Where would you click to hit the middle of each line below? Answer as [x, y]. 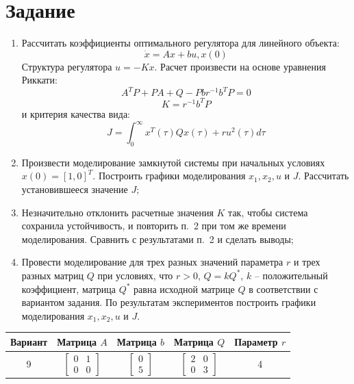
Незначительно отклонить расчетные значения [117, 212]
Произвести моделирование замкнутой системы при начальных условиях [173, 162]
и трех [307, 262]
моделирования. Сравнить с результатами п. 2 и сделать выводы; [157, 239]
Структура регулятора [67, 66]
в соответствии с [283, 289]
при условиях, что [135, 275]
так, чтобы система [268, 212]
